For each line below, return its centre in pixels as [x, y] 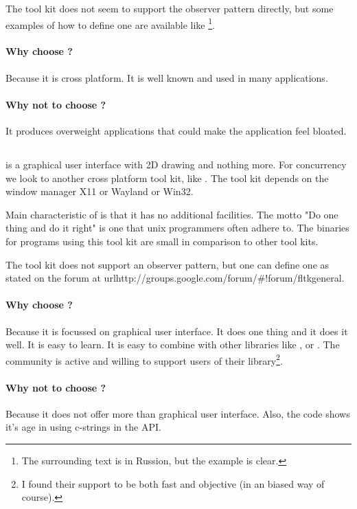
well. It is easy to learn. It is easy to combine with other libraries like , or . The [173, 344]
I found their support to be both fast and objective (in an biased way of [173, 483]
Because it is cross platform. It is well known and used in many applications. [167, 77]
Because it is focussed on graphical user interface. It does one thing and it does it [177, 331]
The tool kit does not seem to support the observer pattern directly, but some [170, 8]
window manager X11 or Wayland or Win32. [100, 191]
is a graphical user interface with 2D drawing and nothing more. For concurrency [176, 165]
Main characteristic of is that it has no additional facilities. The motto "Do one [172, 214]
